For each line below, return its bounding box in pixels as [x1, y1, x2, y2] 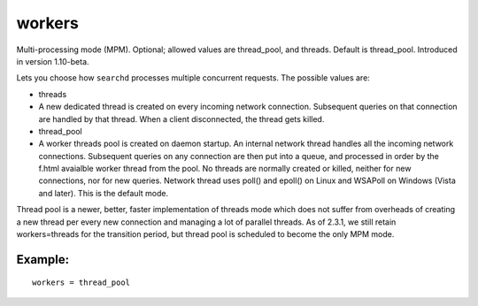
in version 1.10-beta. [16, 56, 89, 66]
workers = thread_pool [32, 278, 131, 287]
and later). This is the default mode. [38, 187, 168, 198]
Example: [16, 252, 70, 267]
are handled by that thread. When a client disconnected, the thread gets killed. [38, 113, 325, 124]
